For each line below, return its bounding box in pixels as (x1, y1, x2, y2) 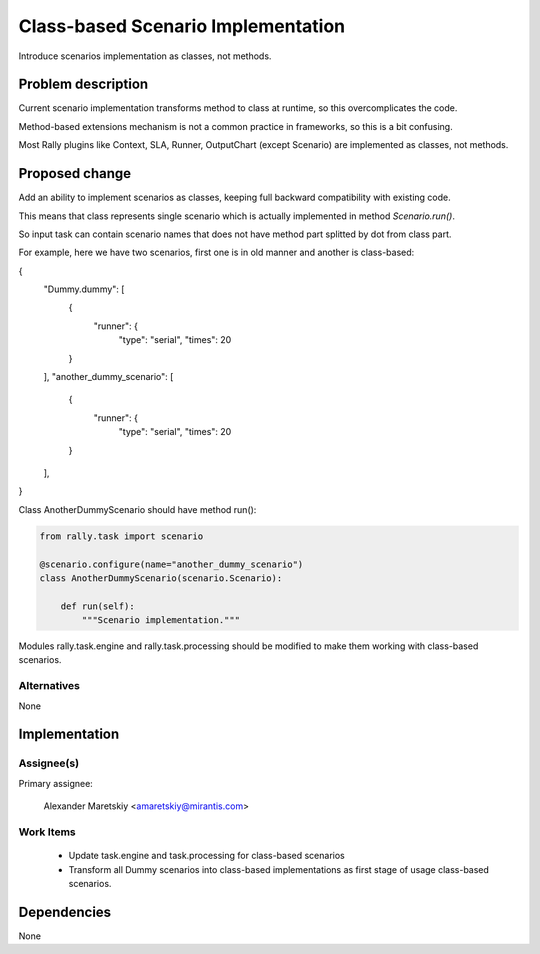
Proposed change (18, 165, 132, 182)
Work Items (18, 825, 76, 839)
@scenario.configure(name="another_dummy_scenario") (39, 558, 304, 570)
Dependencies (18, 903, 112, 920)
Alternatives (18, 679, 80, 693)
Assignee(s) (18, 756, 80, 770)
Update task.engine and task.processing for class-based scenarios (68, 850, 345, 862)
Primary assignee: (18, 777, 94, 789)
